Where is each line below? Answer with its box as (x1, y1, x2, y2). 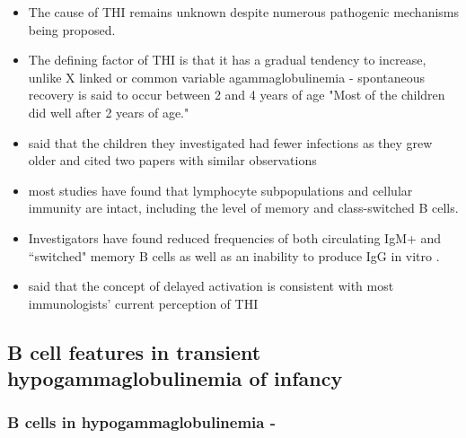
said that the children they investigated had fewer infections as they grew (28, 133, 433, 152)
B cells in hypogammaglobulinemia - (7, 411, 276, 434)
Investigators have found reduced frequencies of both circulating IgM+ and (28, 228, 442, 247)
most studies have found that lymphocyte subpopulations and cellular (28, 180, 413, 199)
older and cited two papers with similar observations (28, 151, 317, 170)
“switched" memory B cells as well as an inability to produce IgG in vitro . (28, 246, 440, 265)
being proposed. (28, 20, 116, 39)
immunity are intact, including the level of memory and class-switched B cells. (28, 198, 459, 217)
